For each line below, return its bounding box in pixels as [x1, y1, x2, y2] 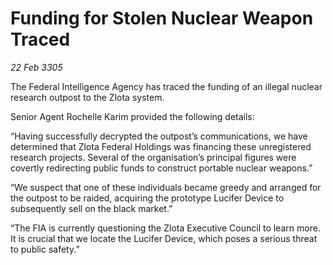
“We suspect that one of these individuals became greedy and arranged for [10, 181, 322, 193]
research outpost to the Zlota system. [10, 91, 165, 103]
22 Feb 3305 [10, 61, 63, 73]
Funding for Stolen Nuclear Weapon [10, 7, 314, 30]
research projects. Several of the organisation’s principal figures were [10, 151, 297, 163]
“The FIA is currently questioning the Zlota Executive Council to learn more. [10, 222, 321, 234]
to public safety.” [10, 243, 80, 255]
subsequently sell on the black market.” [10, 202, 173, 214]
